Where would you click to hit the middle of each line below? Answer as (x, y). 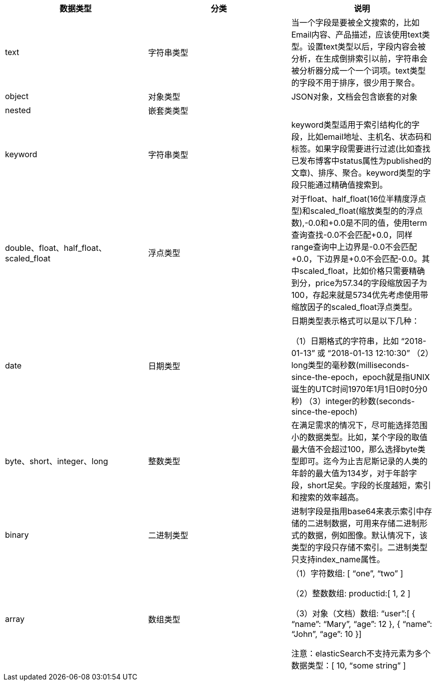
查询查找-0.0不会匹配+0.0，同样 (352, 235)
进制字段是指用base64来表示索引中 (357, 511)
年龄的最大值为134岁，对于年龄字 (354, 473)
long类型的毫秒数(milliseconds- (350, 365)
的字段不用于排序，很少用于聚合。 (355, 83)
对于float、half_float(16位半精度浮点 (359, 199)
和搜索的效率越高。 (327, 497)
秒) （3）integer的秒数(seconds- (353, 401)
